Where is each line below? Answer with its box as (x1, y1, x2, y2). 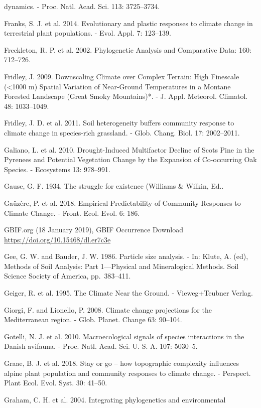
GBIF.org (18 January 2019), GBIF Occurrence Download (4, 224, 183, 235)
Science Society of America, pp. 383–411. (4, 270, 131, 281)
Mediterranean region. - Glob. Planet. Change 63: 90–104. (4, 314, 182, 325)
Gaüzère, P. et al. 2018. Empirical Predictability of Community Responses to (4, 197, 241, 208)
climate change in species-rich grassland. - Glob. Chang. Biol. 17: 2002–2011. (4, 127, 240, 138)
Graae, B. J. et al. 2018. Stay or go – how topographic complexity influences (4, 358, 239, 368)
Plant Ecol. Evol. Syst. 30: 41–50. (4, 377, 107, 388)
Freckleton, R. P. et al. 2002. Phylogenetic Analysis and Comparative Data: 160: (4, 44, 251, 55)
